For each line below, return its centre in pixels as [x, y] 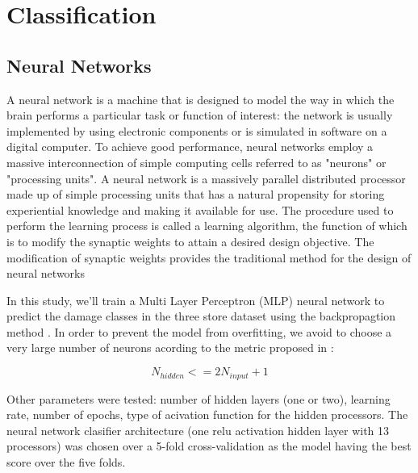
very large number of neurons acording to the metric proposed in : [170, 347]
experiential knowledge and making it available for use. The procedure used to [200, 209]
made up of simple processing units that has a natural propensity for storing [196, 194]
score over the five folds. [66, 461]
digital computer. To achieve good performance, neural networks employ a [190, 147]
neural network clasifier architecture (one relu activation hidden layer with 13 [198, 430]
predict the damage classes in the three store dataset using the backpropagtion [201, 316]
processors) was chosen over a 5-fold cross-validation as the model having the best [209, 446]
